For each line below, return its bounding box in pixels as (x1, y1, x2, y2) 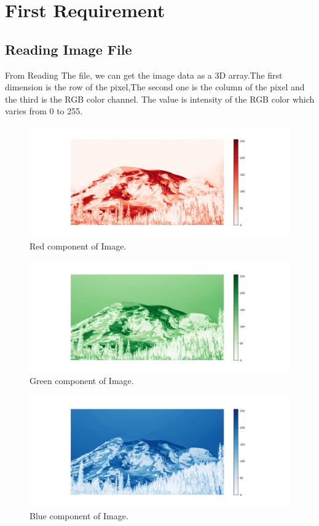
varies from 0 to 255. (5, 104, 83, 117)
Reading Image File (5, 39, 132, 58)
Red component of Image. (30, 239, 127, 252)
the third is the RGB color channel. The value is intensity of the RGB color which (5, 92, 315, 105)
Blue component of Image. (30, 509, 128, 522)
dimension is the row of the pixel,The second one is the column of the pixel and (5, 80, 305, 93)
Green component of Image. (30, 374, 134, 387)
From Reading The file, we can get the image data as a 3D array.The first (5, 68, 283, 81)
